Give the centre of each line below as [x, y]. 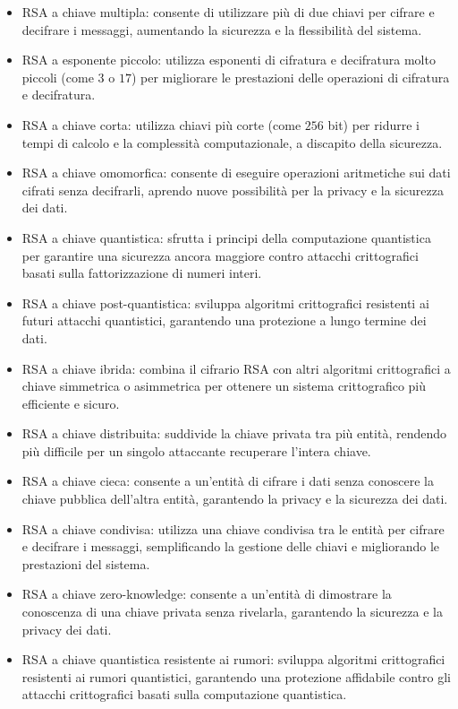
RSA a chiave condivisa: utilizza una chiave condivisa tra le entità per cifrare [233, 528]
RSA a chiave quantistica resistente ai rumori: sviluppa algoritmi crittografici [233, 659]
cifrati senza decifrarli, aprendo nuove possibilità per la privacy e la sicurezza [233, 190]
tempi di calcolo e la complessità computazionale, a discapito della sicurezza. [232, 142]
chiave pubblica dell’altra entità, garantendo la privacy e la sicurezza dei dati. [235, 499]
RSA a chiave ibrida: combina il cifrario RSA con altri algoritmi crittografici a [236, 368]
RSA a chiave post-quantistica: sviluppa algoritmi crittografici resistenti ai [225, 303]
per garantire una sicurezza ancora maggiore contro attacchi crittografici [220, 255]
